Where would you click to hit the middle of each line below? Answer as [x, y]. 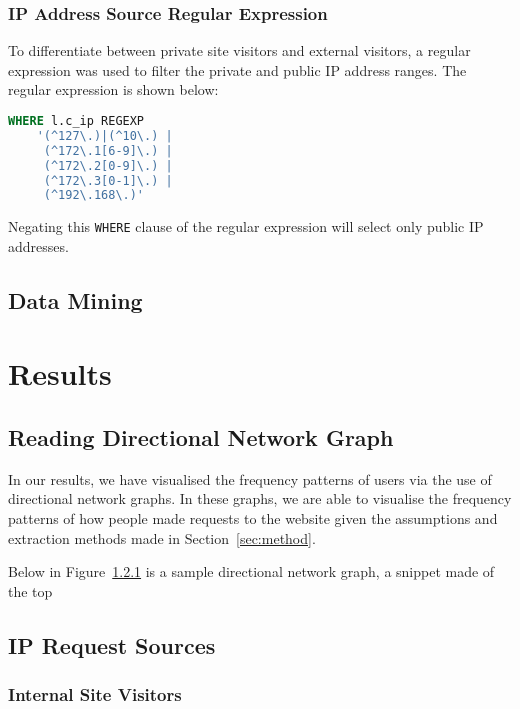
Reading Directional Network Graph [201, 437]
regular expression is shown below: [113, 89]
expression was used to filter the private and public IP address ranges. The [237, 69]
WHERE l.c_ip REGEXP [76, 121]
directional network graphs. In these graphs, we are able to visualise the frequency [260, 498]
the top [30, 590]
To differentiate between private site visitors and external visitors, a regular [239, 50]
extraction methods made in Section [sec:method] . [162, 537]
